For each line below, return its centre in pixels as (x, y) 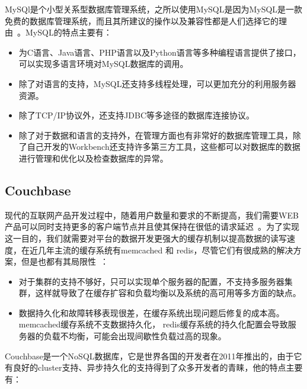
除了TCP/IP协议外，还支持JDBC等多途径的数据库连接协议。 (137, 115)
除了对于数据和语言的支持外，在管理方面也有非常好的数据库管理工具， (156, 135)
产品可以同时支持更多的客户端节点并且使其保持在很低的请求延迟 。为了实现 (152, 226)
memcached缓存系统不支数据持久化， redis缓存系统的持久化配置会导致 (153, 324)
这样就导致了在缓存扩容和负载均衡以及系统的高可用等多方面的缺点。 (168, 293)
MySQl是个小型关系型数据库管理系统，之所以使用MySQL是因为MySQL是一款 (154, 9)
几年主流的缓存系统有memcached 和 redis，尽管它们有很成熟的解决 (165, 250)
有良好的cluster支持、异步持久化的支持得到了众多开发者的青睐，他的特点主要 (154, 367)
